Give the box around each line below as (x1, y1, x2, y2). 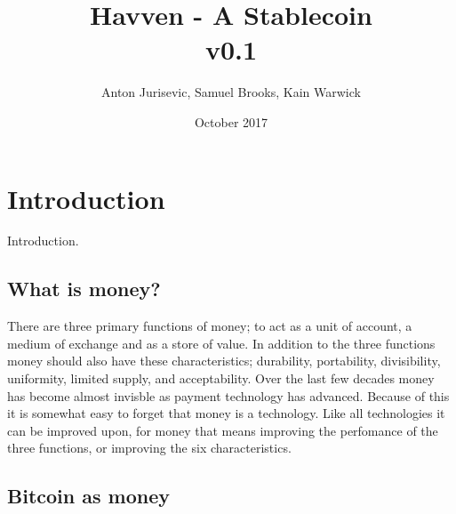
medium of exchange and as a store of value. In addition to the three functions (7, 333, 436, 352)
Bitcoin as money (7, 482, 170, 510)
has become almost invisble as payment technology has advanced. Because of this (7, 386, 450, 405)
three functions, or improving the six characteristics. (7, 438, 292, 457)
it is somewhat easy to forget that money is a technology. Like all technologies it (7, 404, 445, 422)
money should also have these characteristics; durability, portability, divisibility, (7, 351, 441, 370)
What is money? (7, 275, 161, 302)
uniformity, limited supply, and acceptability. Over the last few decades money (7, 369, 435, 388)
